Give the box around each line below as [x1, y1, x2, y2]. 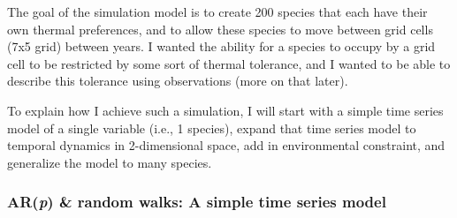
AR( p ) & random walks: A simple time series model [7, 191, 386, 213]
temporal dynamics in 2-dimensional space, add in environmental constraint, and [7, 136, 446, 154]
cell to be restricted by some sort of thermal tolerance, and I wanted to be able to [7, 54, 451, 72]
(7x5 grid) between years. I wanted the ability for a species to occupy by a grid [7, 37, 436, 56]
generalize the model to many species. [7, 153, 212, 171]
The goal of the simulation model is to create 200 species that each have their [7, 3, 428, 20]
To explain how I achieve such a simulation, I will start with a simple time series [7, 101, 444, 119]
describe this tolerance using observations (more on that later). [7, 71, 348, 90]
